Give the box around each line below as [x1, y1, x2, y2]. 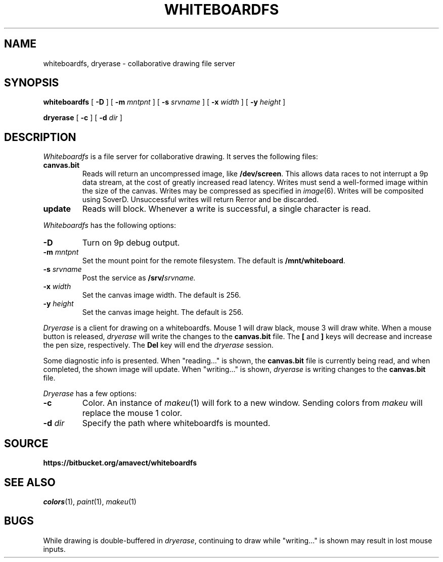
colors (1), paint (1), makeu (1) [43, 497, 137, 506]
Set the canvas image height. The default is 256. [82, 308, 244, 317]
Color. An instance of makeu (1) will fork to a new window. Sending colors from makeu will [82, 398, 423, 408]
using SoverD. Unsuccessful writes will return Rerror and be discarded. [82, 195, 319, 204]
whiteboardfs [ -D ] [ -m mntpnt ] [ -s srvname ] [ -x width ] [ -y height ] [43, 98, 286, 107]
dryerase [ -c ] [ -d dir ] [43, 113, 122, 122]
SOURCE [4, 437, 49, 450]
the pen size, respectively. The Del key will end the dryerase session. [43, 341, 274, 350]
